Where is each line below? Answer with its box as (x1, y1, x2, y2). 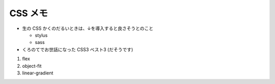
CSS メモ (9, 8, 48, 19)
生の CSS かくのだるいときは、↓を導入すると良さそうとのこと (22, 25, 154, 31)
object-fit (22, 63, 42, 69)
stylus (35, 32, 48, 38)
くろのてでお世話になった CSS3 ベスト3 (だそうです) (22, 46, 133, 53)
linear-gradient (22, 70, 53, 76)
